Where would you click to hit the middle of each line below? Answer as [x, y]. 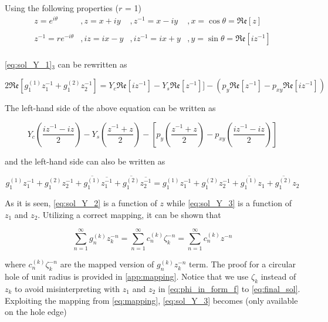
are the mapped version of [107, 264]
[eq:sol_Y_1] [28, 64]
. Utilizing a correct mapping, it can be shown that [129, 214]
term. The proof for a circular [242, 264]
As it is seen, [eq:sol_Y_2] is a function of [81, 203]
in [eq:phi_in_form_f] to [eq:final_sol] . [229, 288]
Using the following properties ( [62, 8]
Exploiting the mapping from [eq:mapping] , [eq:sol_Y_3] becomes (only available [151, 300]
